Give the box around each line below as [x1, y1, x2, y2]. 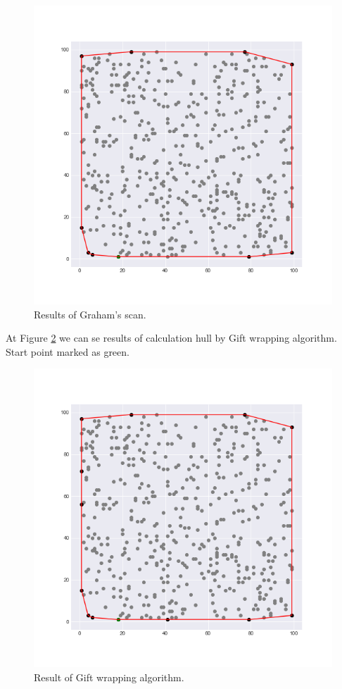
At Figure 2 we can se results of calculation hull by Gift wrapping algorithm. [6, 330, 337, 345]
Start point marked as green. [6, 344, 129, 359]
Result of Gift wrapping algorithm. [34, 669, 184, 684]
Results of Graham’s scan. [34, 306, 146, 321]
